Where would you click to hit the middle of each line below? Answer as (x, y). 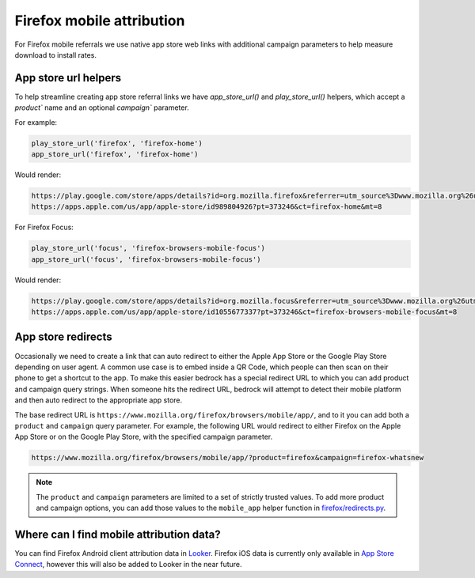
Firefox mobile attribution (100, 21)
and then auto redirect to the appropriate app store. (99, 400)
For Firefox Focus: (44, 227)
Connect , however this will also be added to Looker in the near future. (128, 565)
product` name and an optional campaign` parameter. (102, 108)
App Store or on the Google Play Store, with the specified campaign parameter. (144, 437)
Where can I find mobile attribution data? (118, 534)
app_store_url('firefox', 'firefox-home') (115, 154)
